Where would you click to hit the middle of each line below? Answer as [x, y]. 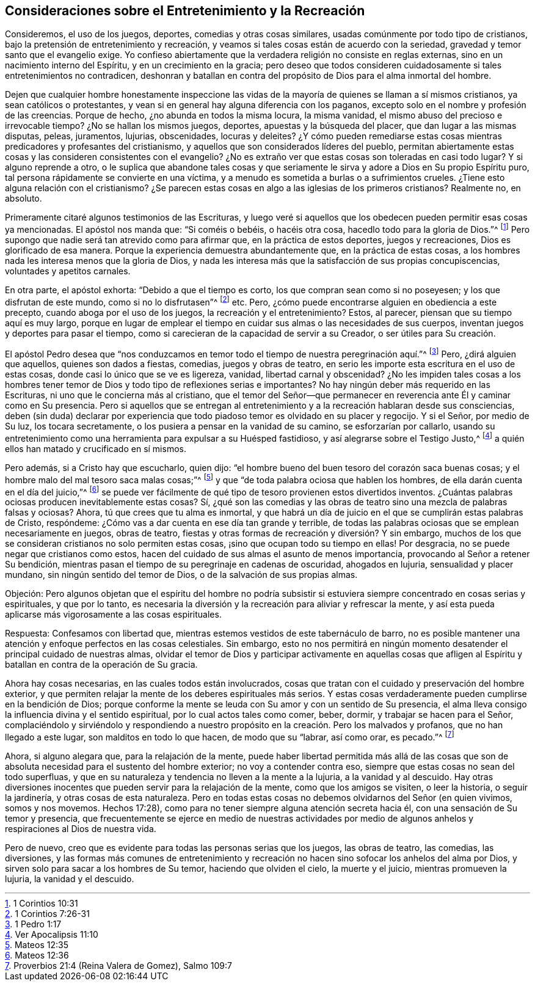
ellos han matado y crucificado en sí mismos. [96, 449]
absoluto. [24, 199]
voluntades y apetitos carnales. [68, 271]
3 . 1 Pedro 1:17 [33, 924]
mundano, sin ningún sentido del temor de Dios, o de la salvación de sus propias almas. [181, 575]
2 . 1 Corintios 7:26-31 [47, 914]
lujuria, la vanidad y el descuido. [70, 879]
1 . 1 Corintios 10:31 [42, 904]
